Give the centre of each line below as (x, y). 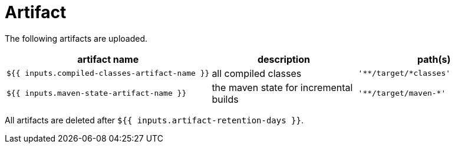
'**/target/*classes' (404, 73)
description (283, 59)
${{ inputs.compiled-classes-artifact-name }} (108, 73)
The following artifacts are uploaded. (76, 38)
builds (225, 99)
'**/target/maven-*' (402, 93)
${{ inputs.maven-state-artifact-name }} (97, 93)
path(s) (434, 59)
